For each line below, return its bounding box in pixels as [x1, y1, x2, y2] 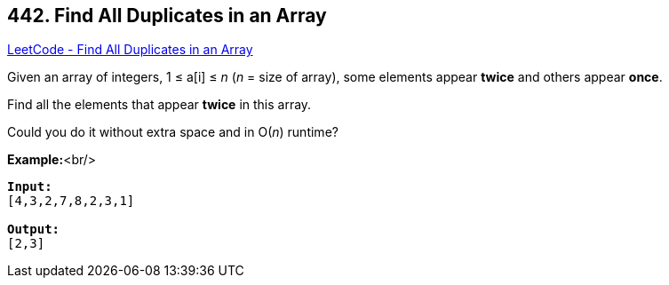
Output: [7, 222, 60, 237]
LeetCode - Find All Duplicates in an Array [7, 42, 253, 58]
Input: [7, 179, 52, 194]
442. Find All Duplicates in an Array [7, 4, 327, 27]
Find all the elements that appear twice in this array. [7, 97, 312, 113]
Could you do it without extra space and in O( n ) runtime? [7, 124, 338, 140]
